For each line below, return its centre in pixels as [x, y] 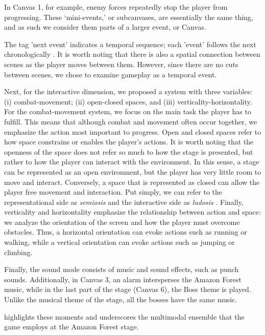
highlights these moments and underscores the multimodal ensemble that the [124, 316]
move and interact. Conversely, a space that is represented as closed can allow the [132, 182]
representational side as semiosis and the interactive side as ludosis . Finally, [124, 202]
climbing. [18, 252]
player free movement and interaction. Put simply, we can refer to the [113, 192]
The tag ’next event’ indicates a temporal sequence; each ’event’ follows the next [130, 44]
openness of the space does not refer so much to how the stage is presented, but [129, 151]
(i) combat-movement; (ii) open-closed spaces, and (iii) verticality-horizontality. [128, 101]
